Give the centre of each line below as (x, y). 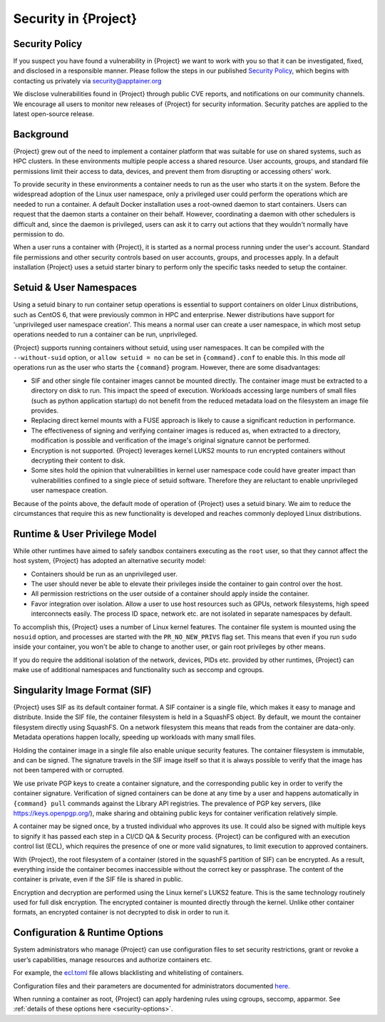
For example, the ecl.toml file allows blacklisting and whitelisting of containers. (128, 973)
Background (41, 134)
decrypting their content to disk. (78, 460)
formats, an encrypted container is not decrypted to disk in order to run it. (122, 912)
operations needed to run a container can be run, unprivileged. (106, 334)
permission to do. (39, 234)
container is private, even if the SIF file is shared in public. (98, 879)
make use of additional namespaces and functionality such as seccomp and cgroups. (139, 670)
